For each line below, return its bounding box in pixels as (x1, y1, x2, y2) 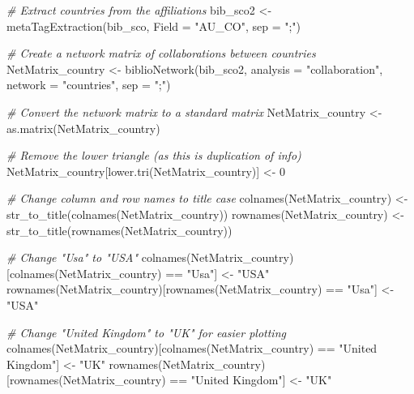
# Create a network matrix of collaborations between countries (6, 45, 316, 62)
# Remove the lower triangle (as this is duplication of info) (6, 147, 301, 164)
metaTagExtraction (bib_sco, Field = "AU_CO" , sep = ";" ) (6, 17, 301, 34)
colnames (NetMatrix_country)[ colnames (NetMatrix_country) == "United (6, 340, 378, 357)
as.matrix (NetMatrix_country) (6, 119, 160, 136)
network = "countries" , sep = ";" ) (6, 76, 171, 93)
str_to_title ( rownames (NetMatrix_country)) (6, 221, 233, 238)
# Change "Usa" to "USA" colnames (6, 249, 187, 266)
